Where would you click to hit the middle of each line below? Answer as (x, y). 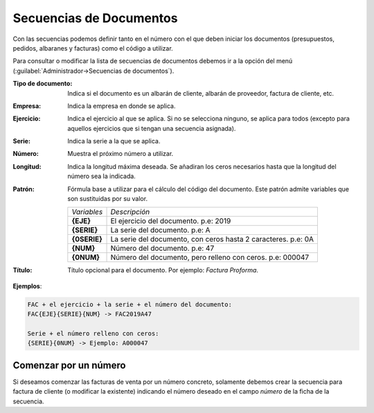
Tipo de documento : (43, 84)
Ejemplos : (27, 286)
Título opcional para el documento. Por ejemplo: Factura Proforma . (163, 270)
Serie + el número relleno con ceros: (93, 333)
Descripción (130, 212)
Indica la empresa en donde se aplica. (122, 106)
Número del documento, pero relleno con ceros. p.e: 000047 (210, 258)
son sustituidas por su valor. (108, 199)
